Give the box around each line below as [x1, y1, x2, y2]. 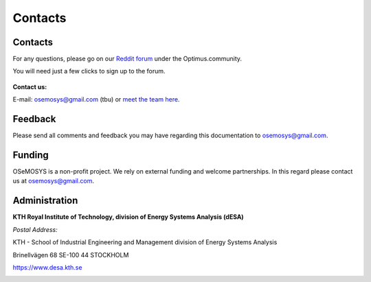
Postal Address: [12, 225, 58, 233]
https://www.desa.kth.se [12, 263, 82, 271]
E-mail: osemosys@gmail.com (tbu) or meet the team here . [12, 95, 180, 104]
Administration [12, 195, 78, 207]
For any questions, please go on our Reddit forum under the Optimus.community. [12, 55, 243, 63]
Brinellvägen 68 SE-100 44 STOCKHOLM [12, 250, 129, 259]
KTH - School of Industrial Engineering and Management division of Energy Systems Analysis [12, 238, 278, 246]
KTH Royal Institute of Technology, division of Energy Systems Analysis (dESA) [12, 213, 244, 221]
